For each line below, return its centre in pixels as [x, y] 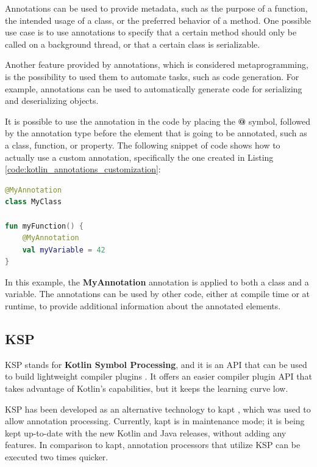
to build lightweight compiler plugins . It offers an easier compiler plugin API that [158, 376]
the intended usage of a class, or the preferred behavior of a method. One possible [158, 20]
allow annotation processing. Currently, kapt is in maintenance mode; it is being [155, 421]
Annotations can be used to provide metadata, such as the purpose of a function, [156, 8]
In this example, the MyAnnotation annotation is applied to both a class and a [157, 281]
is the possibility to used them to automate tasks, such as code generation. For [152, 76]
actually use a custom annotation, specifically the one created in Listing [139, 157]
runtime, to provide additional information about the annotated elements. [143, 306]
